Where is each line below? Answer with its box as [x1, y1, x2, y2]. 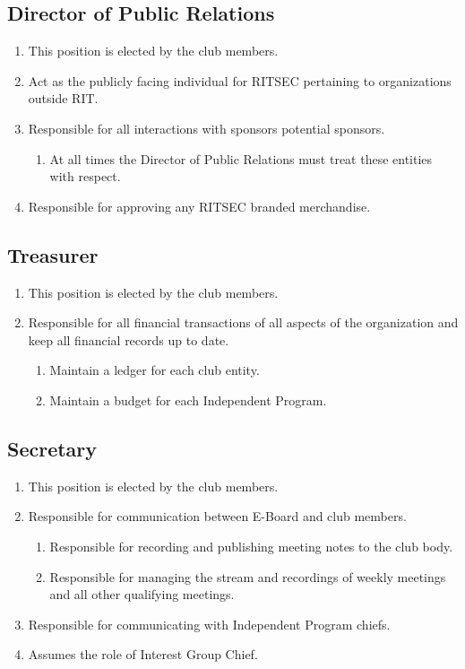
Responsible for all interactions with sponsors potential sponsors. [28, 118, 385, 137]
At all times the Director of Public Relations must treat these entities [49, 149, 433, 168]
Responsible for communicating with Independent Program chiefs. [28, 614, 391, 633]
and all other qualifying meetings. [49, 585, 235, 604]
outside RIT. [28, 89, 99, 108]
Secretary [7, 434, 98, 462]
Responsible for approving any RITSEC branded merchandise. [28, 196, 371, 215]
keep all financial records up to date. [28, 330, 229, 349]
